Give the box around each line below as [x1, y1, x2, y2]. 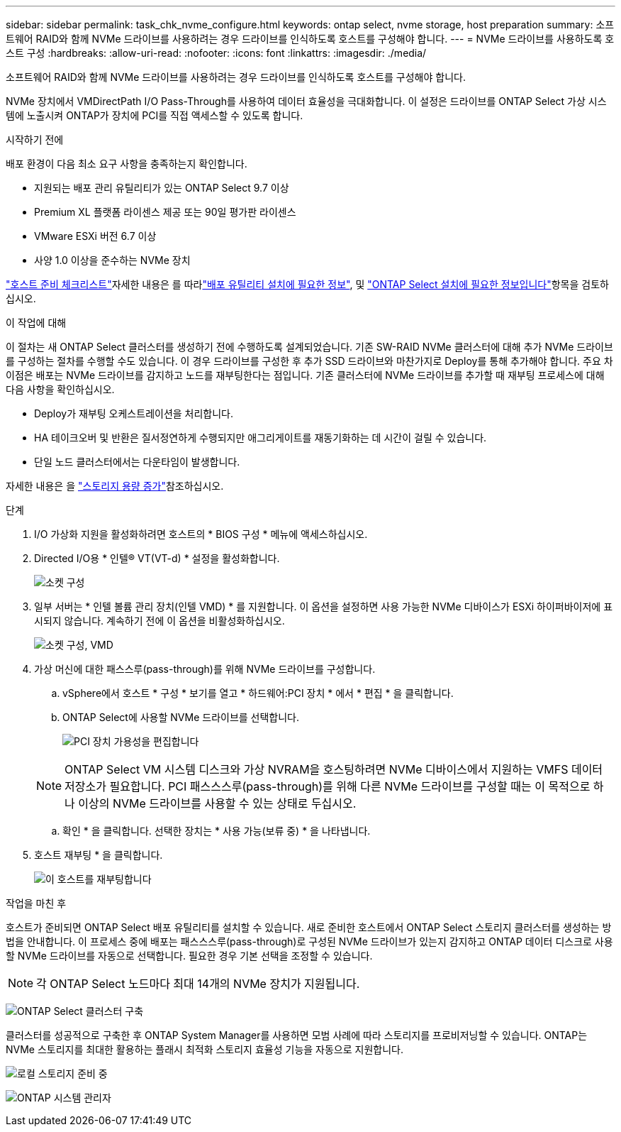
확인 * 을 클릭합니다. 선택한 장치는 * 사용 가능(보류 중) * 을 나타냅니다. [62, 825, 371, 837]
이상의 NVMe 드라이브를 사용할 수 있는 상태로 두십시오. [78, 796, 357, 810]
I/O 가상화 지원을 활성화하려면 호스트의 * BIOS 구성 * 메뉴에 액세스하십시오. [34, 528, 368, 540]
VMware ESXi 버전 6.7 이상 [34, 230, 157, 242]
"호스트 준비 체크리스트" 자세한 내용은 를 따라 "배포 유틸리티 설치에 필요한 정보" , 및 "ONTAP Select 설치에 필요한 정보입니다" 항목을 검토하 [6, 278, 609, 290]
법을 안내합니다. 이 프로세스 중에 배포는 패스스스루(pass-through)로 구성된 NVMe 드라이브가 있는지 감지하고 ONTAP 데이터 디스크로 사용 [6, 935, 613, 947]
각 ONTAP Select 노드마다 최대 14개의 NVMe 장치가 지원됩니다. [36, 977, 360, 991]
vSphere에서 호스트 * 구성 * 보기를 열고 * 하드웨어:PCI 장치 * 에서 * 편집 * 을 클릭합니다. [62, 687, 454, 699]
